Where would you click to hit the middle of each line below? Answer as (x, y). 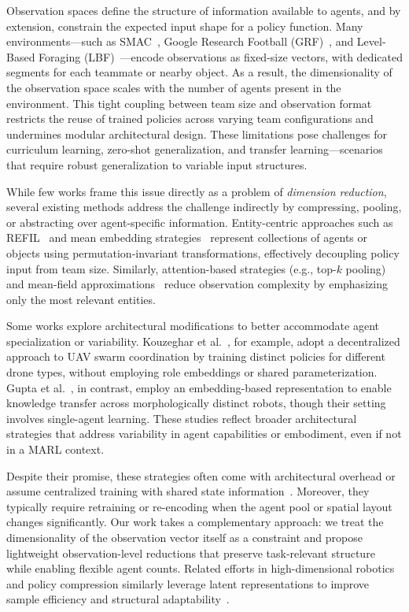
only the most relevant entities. (81, 299)
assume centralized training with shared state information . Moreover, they (188, 491)
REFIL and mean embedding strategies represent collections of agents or (187, 237)
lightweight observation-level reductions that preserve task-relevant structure (191, 553)
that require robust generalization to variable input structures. (157, 164)
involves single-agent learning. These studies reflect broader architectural (182, 418)
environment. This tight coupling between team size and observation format (189, 103)
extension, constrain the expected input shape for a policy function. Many (185, 26)
